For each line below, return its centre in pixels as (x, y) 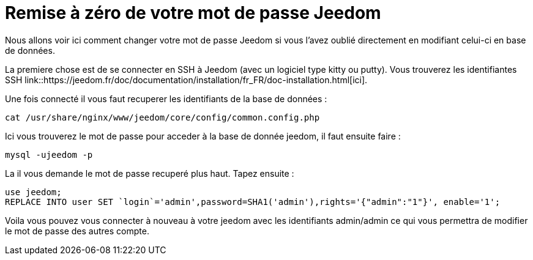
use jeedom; (33, 192)
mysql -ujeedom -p (49, 154)
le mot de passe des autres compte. (77, 231)
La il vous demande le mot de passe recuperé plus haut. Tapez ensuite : (150, 173)
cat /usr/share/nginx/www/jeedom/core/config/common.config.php (162, 117)
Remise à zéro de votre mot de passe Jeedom (193, 13)
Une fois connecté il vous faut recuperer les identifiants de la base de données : (166, 98)
